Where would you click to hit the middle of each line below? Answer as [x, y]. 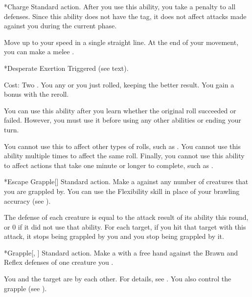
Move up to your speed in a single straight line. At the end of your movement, [121, 42]
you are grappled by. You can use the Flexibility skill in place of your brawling [122, 191]
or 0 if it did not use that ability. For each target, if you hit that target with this [125, 226]
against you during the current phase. [60, 26]
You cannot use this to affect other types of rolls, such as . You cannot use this [122, 146]
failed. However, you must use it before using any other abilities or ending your [123, 120]
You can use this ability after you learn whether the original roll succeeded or [120, 110]
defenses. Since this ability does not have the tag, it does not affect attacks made [125, 16]
